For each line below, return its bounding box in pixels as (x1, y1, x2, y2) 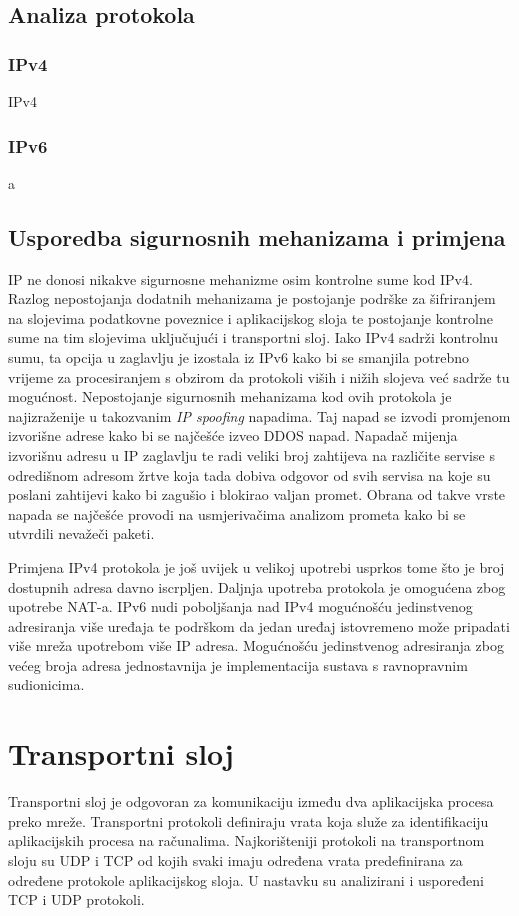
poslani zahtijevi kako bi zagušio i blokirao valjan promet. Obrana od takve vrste (8, 484, 506, 505)
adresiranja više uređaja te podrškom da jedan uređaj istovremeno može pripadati (8, 615, 510, 636)
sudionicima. (8, 674, 85, 695)
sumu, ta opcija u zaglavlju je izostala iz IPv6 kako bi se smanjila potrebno (8, 346, 469, 367)
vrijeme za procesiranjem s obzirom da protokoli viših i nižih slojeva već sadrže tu (8, 366, 510, 387)
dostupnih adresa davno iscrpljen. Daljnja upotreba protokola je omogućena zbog (8, 576, 506, 597)
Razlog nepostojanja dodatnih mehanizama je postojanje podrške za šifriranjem (8, 288, 496, 309)
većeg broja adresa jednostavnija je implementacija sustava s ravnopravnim (8, 654, 468, 675)
